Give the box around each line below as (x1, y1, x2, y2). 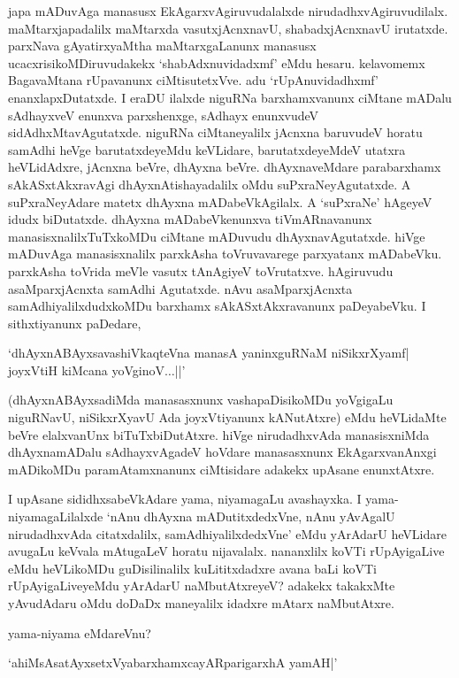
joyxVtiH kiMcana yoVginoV (8, 360, 164, 379)
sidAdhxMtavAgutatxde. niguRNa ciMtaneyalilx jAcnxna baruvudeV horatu (8, 123, 423, 142)
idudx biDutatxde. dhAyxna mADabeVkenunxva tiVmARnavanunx (8, 210, 372, 228)
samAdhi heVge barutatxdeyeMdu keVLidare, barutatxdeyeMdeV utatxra (8, 140, 406, 158)
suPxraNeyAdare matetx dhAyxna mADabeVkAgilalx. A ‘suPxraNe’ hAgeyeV (8, 192, 432, 211)
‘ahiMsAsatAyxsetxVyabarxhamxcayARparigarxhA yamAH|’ (8, 653, 338, 672)
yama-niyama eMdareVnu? (8, 623, 151, 642)
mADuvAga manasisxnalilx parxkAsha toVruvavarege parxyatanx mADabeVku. (8, 244, 442, 263)
